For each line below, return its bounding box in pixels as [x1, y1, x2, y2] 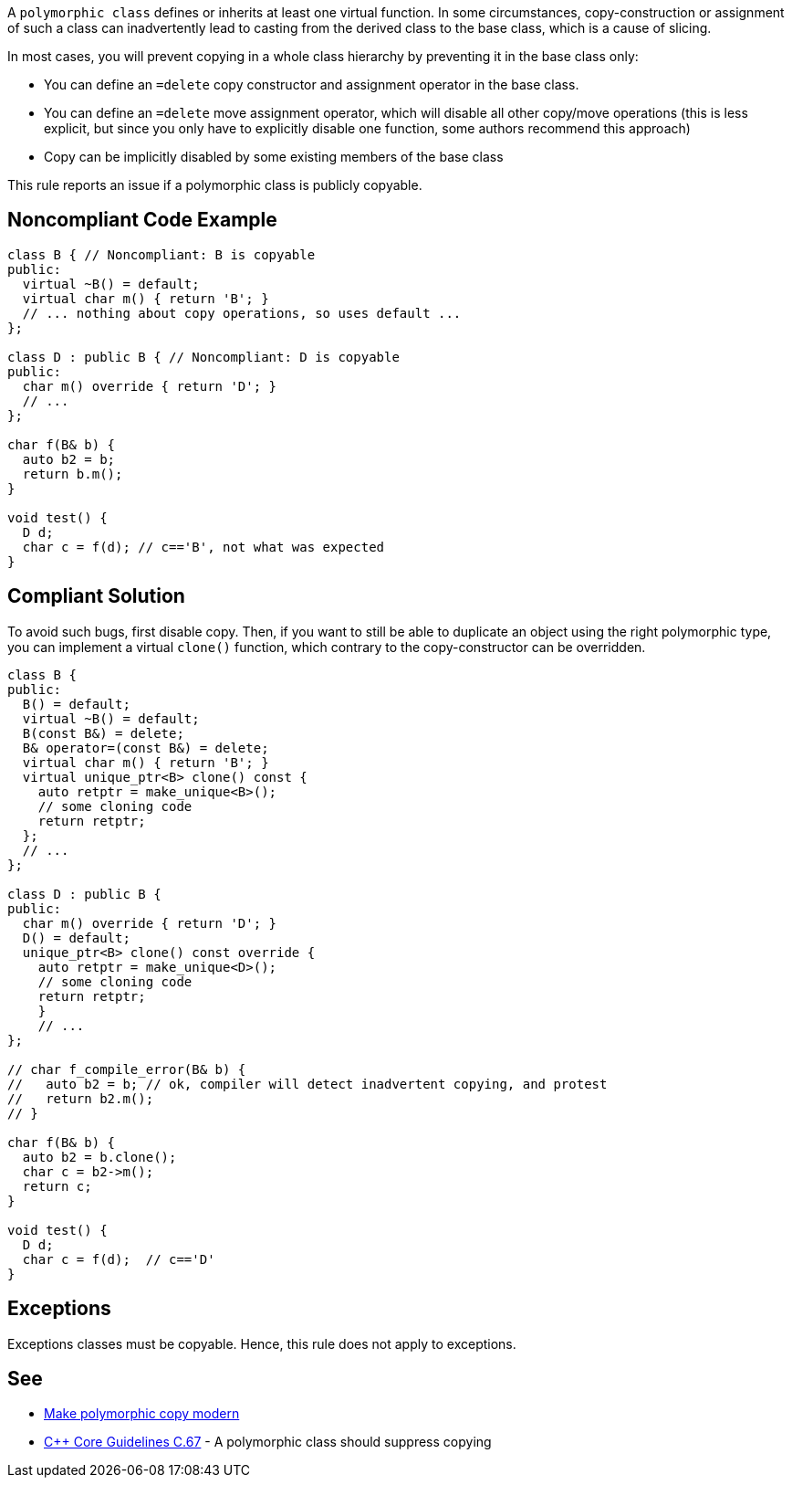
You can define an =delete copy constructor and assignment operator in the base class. [44, 77, 579, 92]
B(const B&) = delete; [22, 725, 184, 741]
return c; [22, 1178, 92, 1194]
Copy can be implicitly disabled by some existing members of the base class [44, 149, 504, 164]
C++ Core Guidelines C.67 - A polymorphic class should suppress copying [44, 1434, 492, 1450]
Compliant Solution [7, 585, 185, 608]
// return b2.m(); [7, 1090, 154, 1106]
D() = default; [22, 930, 130, 945]
